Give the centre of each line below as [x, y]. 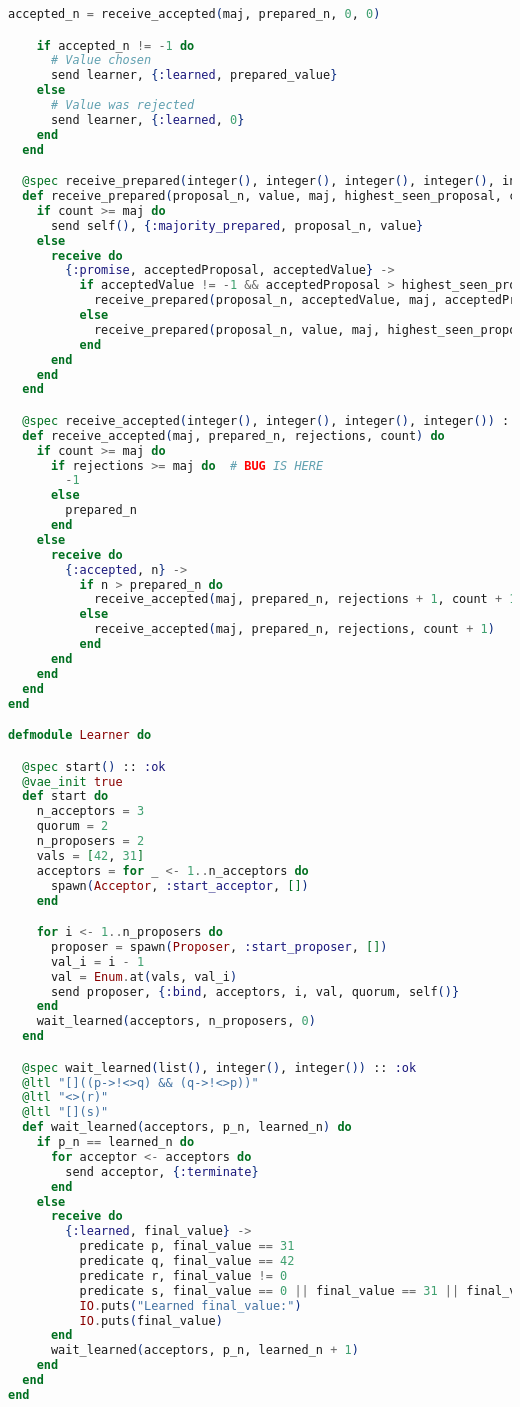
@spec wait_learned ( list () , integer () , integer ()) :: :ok [219, 1067]
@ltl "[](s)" [65, 1112]
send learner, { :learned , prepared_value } [194, 75]
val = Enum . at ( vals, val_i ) [144, 976]
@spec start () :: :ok [94, 766]
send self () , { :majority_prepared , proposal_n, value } [237, 225]
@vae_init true [72, 781]
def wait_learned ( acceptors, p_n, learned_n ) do [187, 1127]
